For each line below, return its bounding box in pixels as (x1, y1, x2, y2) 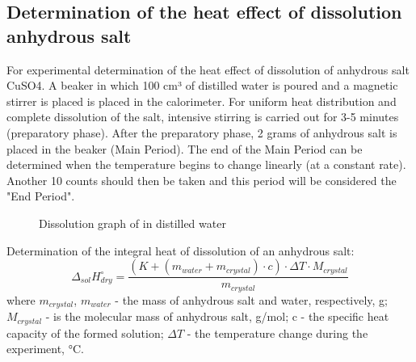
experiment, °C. (6, 340, 84, 357)
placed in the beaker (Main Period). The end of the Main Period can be (6, 140, 363, 157)
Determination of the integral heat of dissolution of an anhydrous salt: (6, 242, 355, 259)
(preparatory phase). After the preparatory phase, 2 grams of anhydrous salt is (6, 124, 397, 141)
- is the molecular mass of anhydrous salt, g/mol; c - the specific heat (45, 308, 389, 325)
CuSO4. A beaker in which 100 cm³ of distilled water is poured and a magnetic (6, 77, 398, 94)
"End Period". (6, 187, 75, 204)
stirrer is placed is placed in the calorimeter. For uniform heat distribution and (6, 92, 397, 109)
